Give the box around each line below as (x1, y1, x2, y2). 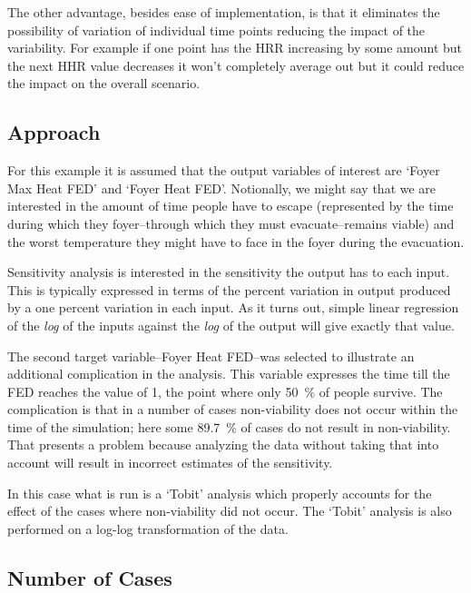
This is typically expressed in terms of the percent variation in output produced (7, 280, 451, 299)
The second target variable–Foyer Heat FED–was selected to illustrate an (7, 346, 415, 365)
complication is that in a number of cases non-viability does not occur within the (7, 400, 458, 419)
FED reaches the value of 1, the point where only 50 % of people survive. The (7, 381, 443, 400)
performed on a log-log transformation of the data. (7, 519, 289, 538)
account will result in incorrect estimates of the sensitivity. (7, 453, 333, 472)
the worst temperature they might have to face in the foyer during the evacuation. (7, 232, 465, 251)
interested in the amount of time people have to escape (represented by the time (7, 196, 454, 215)
